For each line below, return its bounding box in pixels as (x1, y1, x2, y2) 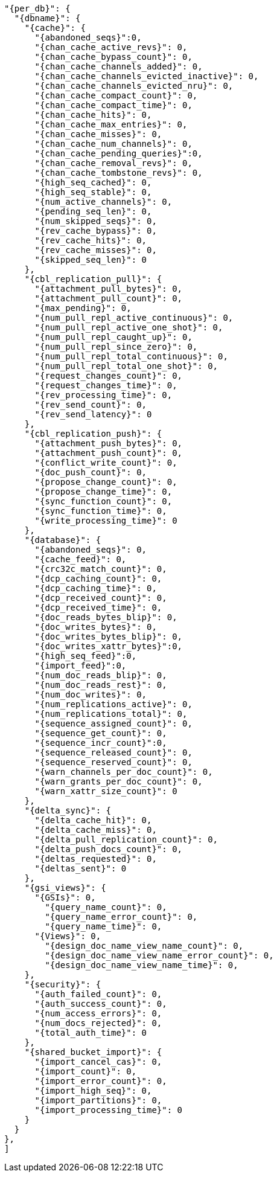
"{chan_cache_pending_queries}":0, (34, 149, 203, 158)
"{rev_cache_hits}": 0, (34, 236, 147, 245)
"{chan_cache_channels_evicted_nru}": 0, (34, 81, 234, 91)
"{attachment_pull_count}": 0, (34, 293, 183, 303)
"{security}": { (24, 980, 101, 989)
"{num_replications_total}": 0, (34, 709, 188, 719)
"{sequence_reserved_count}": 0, (34, 757, 193, 767)
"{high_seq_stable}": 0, (34, 187, 152, 197)
